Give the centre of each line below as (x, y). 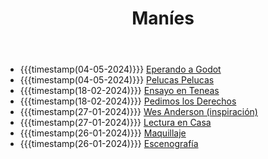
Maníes (163, 18)
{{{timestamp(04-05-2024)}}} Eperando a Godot (120, 69)
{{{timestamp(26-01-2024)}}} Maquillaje (103, 133)
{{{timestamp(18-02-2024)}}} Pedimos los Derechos (128, 101)
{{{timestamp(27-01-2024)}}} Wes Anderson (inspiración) (138, 112)
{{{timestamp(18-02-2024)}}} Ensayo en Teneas (119, 91)
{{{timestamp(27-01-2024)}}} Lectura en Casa (115, 123)
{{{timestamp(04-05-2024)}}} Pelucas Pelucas (117, 80)
